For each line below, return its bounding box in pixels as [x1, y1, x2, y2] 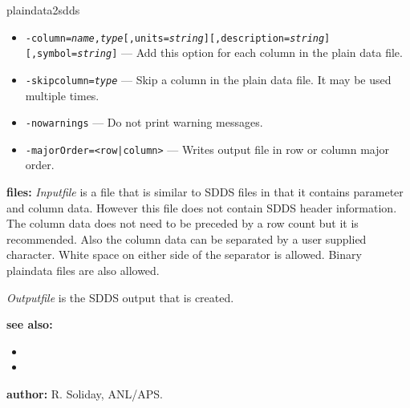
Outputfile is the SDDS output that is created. [6, 289, 234, 305]
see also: [6, 316, 53, 333]
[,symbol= [25, 48, 78, 60]
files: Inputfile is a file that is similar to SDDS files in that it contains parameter [6, 184, 404, 200]
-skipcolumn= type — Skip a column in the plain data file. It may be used [25, 71, 392, 87]
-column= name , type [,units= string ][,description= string [25, 32, 325, 44]
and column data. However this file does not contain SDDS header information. [6, 199, 397, 216]
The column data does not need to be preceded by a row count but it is [6, 215, 359, 232]
